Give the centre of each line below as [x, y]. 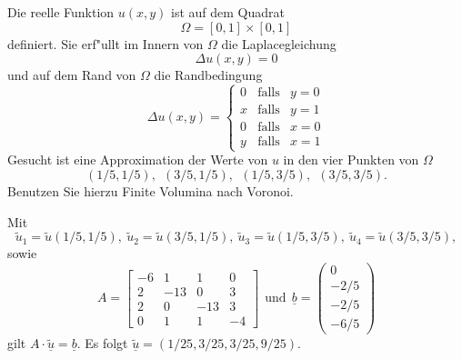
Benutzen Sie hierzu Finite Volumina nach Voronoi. [151, 190]
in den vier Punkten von [351, 160]
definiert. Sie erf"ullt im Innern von [105, 43]
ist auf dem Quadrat [228, 12]
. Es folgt [102, 343]
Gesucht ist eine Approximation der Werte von [138, 160]
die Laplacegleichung [279, 43]
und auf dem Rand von [72, 75]
